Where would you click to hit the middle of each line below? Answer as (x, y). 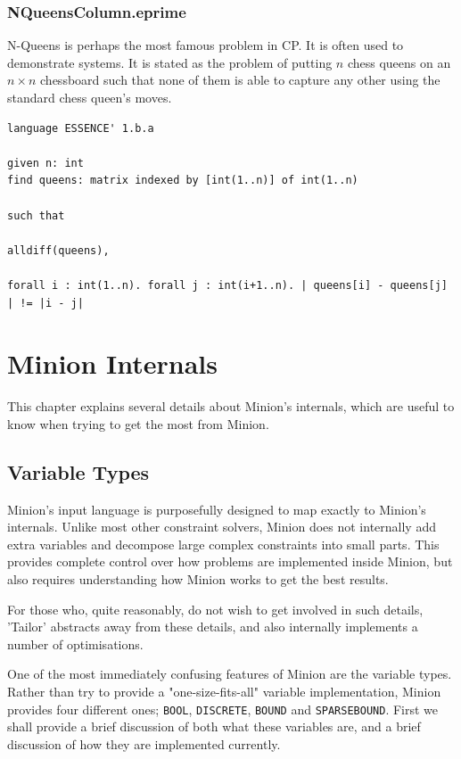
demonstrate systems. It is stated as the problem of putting (170, 62)
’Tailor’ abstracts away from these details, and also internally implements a (213, 627)
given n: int (45, 163)
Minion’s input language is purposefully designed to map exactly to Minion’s (217, 509)
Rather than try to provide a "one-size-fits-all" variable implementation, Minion (224, 691)
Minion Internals (112, 363)
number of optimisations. (75, 643)
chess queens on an (399, 62)
